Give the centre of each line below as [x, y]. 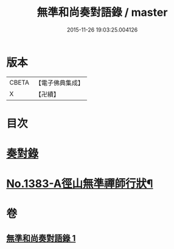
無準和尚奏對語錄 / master [102, 12]
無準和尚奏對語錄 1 [41, 238]
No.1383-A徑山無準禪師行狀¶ [80, 184]
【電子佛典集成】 [59, 83]
